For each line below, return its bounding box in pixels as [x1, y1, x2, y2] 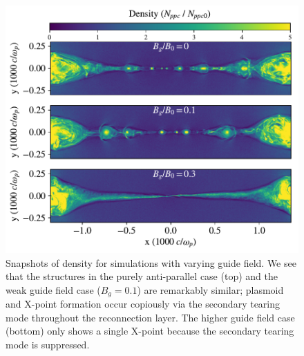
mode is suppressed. [6, 337, 90, 352]
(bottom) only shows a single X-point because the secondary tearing [6, 324, 294, 338]
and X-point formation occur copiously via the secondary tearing [6, 297, 281, 311]
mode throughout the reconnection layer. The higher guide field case [6, 310, 295, 324]
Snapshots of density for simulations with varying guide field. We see [6, 255, 296, 270]
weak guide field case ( [6, 282, 101, 297]
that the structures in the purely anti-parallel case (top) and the [6, 269, 278, 283]
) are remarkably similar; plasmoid [137, 282, 284, 297]
